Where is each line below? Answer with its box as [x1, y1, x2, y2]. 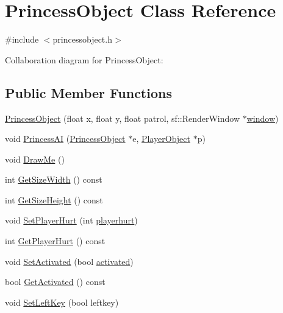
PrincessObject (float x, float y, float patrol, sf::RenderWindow [5, 111, 240, 124]
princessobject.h [52, 33, 112, 46]
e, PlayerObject [132, 132, 190, 145]
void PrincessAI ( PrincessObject [5, 132, 126, 145]
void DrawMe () [5, 152, 65, 165]
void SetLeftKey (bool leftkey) [5, 295, 119, 308]
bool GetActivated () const [5, 275, 106, 288]
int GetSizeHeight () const [5, 193, 103, 206]
